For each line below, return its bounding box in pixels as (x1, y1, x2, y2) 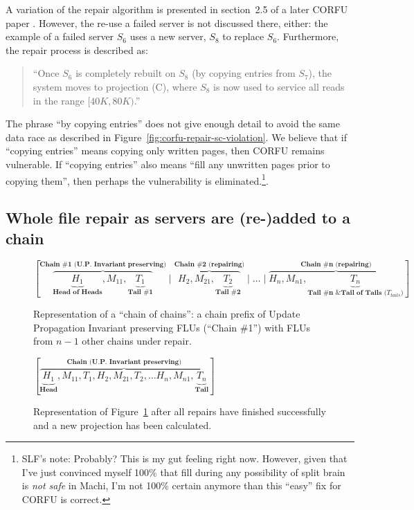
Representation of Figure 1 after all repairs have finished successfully (33, 403, 327, 418)
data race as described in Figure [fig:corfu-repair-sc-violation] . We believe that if (6, 129, 348, 144)
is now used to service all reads (213, 79, 345, 93)
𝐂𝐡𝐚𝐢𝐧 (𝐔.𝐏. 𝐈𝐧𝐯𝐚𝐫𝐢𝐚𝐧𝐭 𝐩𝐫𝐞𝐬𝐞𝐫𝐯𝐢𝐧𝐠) (66, 358, 182, 365)
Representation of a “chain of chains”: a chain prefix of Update (33, 307, 300, 321)
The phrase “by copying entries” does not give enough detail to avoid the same (6, 116, 340, 131)
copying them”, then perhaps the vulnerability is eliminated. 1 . (6, 171, 269, 188)
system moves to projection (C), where (33, 79, 197, 93)
